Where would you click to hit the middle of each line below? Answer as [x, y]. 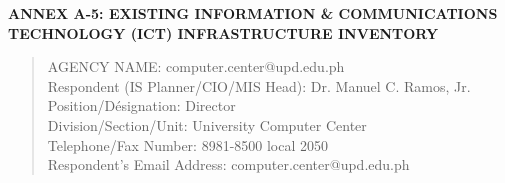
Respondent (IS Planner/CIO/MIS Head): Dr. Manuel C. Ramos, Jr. [259, 85]
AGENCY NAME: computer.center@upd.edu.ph [196, 66]
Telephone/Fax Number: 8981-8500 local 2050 [188, 144]
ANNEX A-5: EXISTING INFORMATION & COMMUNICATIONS [253, 13]
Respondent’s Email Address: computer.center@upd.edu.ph [228, 164]
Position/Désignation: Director [141, 105]
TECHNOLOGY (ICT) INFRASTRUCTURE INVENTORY [223, 32]
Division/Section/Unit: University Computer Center [207, 124]
